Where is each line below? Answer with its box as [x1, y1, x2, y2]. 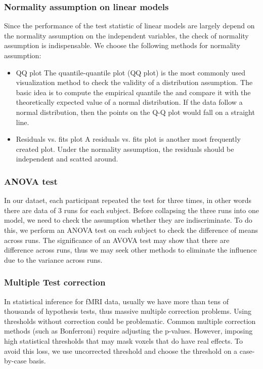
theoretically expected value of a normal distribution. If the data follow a [16, 97, 243, 107]
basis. [29, 355, 46, 366]
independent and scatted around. [16, 153, 118, 164]
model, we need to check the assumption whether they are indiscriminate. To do [4, 215, 252, 225]
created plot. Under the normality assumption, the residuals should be [16, 143, 234, 154]
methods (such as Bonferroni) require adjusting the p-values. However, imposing [4, 325, 253, 336]
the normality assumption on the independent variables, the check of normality [4, 30, 249, 40]
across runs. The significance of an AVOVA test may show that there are [4, 234, 230, 245]
